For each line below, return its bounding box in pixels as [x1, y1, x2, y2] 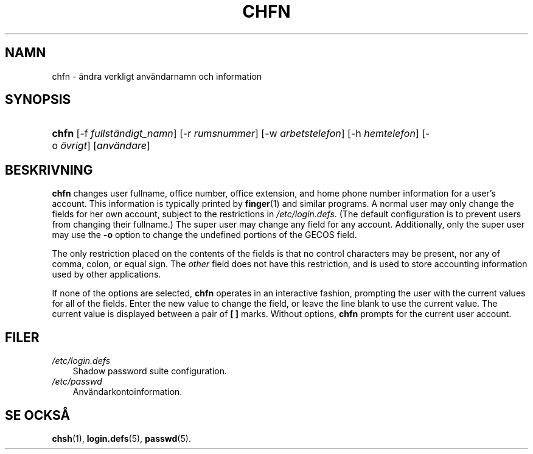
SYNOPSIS [5, 92, 71, 108]
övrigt [60, 139, 87, 152]
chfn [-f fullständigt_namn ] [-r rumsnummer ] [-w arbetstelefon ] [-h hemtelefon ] [52, 127, 419, 140]
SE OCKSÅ [5, 407, 71, 423]
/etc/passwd [52, 376, 102, 387]
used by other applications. [52, 269, 161, 280]
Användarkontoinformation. [72, 386, 183, 397]
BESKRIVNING [5, 162, 93, 178]
